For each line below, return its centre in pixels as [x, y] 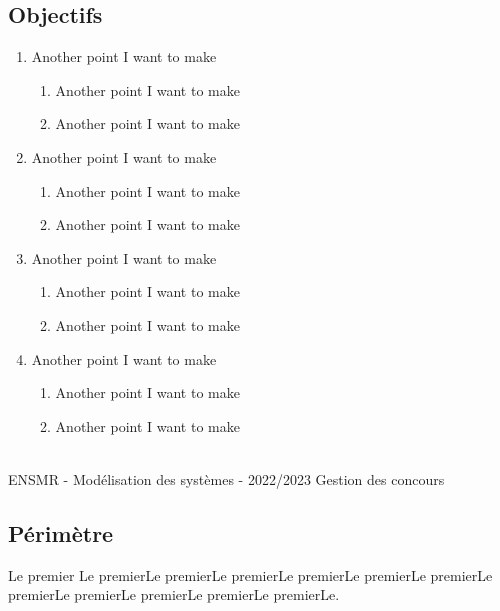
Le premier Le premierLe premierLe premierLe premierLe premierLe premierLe [250, 574]
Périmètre [61, 532]
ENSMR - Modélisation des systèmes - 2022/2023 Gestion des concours [226, 478]
